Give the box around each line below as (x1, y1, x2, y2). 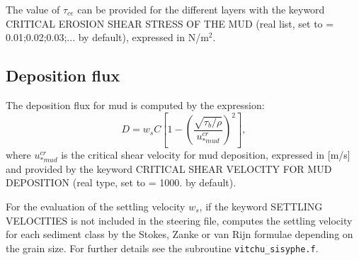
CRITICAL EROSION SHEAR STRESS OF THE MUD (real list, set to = (6, 16, 334, 30)
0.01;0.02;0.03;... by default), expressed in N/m (6, 30, 209, 45)
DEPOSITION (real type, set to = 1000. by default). (6, 175, 237, 190)
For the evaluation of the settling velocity (6, 198, 186, 213)
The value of (6, 2, 60, 16)
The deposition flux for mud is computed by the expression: (6, 97, 265, 112)
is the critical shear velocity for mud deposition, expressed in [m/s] (61, 147, 351, 162)
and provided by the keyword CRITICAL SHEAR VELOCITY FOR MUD (6, 161, 332, 176)
